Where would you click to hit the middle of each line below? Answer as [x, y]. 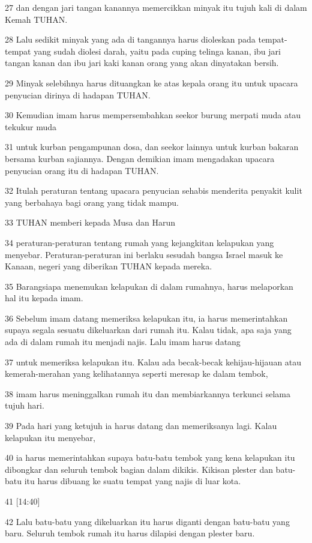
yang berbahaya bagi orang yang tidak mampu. [92, 202]
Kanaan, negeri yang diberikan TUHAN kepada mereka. [109, 266]
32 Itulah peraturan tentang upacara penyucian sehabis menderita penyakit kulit [154, 190]
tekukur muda [31, 126]
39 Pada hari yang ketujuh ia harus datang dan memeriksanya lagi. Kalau [141, 426]
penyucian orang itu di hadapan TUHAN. [82, 170]
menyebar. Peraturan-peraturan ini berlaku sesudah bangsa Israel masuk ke [144, 254]
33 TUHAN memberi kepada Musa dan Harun [90, 222]
